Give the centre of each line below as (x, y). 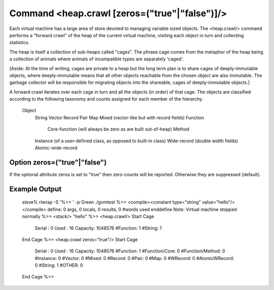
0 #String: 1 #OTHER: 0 (59, 265)
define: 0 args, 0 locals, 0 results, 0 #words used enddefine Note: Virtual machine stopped (142, 209)
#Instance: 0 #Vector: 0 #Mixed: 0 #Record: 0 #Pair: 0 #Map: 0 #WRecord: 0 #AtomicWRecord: (134, 258)
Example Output (36, 189)
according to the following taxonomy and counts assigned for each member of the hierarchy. (106, 99)
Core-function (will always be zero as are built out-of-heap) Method (118, 129)
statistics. (20, 43)
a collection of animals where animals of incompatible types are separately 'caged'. (96, 59)
